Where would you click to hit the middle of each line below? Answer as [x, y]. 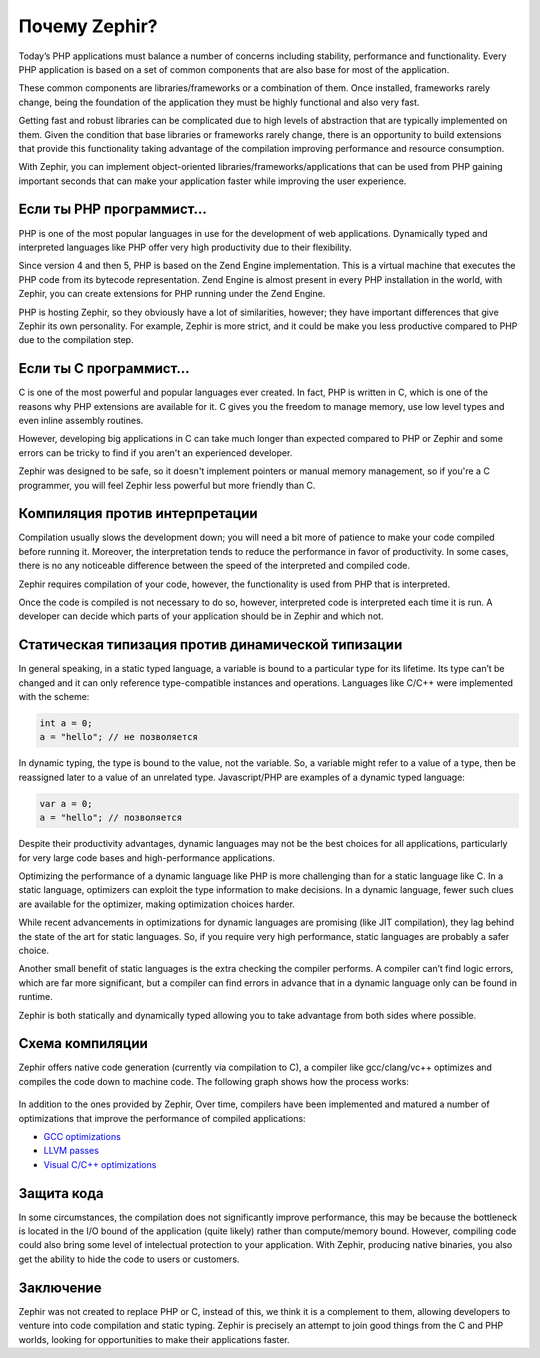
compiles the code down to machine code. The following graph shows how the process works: [214, 1081]
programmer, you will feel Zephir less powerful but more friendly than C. [167, 485]
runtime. [36, 997]
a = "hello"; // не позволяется [119, 737]
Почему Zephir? [88, 26]
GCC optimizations [82, 1136]
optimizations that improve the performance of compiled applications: [162, 1118]
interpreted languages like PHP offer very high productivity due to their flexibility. [185, 247]
